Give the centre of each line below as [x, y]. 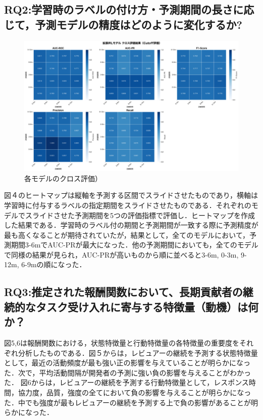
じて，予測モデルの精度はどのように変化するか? [123, 24]
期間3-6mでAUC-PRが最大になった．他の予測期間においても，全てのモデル [135, 245]
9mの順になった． [57, 264]
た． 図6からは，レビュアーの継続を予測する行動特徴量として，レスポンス [126, 382]
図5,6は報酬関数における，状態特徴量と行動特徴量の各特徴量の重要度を [122, 343]
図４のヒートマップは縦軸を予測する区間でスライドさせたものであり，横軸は [131, 195]
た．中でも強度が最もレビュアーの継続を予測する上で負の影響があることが [127, 402]
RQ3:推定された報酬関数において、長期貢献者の [123, 292]
